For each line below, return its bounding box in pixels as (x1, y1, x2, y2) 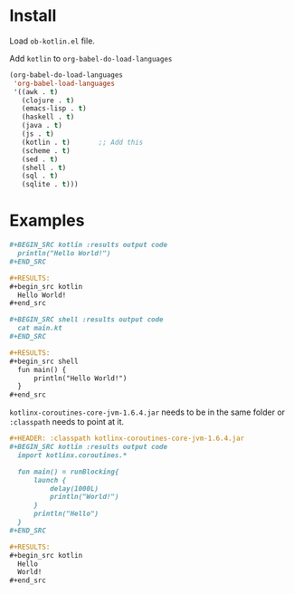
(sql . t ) (21, 171, 59, 181)
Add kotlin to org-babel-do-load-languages (9, 53, 173, 63)
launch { (33, 475, 67, 484)
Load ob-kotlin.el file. (9, 35, 95, 46)
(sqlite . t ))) (21, 180, 79, 189)
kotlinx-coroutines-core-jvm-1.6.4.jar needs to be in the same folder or (9, 407, 286, 417)
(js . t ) (21, 129, 54, 139)
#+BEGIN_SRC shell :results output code (9, 315, 165, 324)
